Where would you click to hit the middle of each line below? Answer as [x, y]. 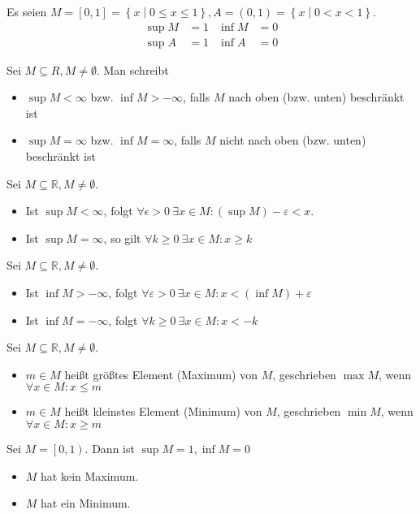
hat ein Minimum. [86, 503]
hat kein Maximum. [90, 475]
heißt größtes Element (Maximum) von [161, 374]
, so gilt [122, 238]
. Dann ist [110, 448]
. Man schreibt [132, 69]
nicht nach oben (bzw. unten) [293, 140]
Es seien [27, 11]
